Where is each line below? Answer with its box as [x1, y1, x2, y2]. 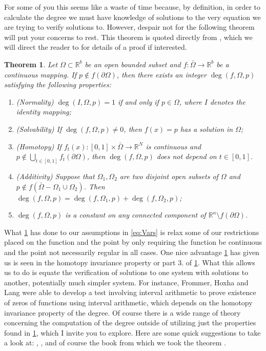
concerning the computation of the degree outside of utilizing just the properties [4, 317, 256, 328]
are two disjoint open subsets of [119, 170, 218, 181]
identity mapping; [16, 106, 71, 117]
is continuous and [146, 141, 201, 151]
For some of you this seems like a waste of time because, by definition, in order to [4, 2, 261, 12]
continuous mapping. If [4, 69, 77, 80]
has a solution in [180, 123, 233, 134]
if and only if [118, 96, 159, 107]
